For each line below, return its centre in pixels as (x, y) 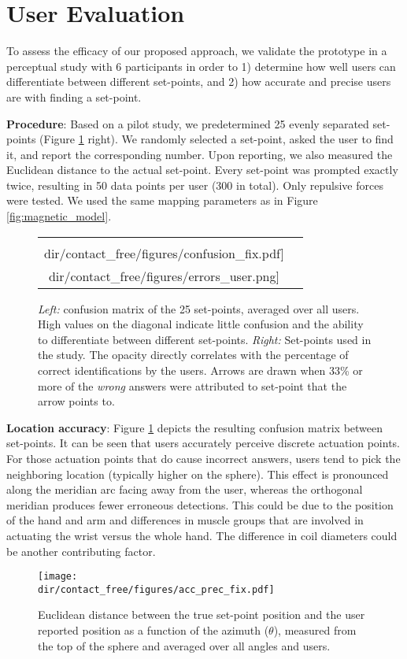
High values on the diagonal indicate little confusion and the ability (201, 324)
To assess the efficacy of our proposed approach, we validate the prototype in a (197, 51)
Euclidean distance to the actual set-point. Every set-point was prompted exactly (202, 170)
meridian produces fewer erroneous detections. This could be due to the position (200, 504)
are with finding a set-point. (74, 96)
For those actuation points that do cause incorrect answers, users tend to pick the (203, 458)
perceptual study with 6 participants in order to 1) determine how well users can (201, 66)
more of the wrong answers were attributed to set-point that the (192, 385)
